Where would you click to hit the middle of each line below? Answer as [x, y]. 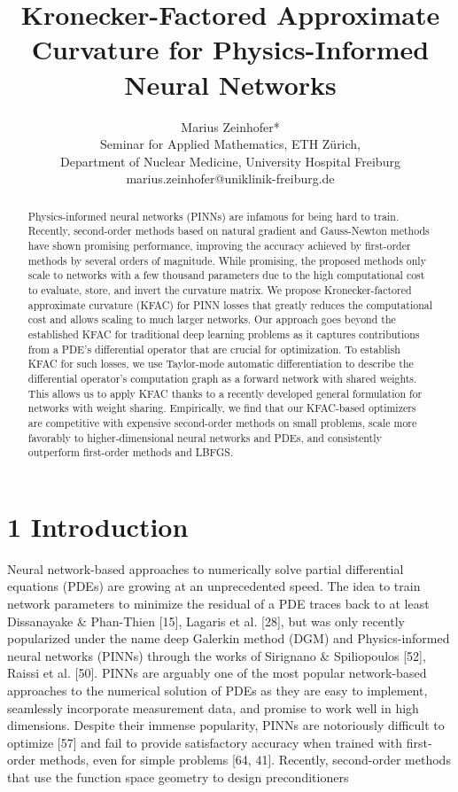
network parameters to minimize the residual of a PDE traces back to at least [218, 603]
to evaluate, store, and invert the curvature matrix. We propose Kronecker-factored [220, 289]
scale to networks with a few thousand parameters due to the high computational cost [226, 275]
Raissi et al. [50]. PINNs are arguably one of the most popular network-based [217, 673]
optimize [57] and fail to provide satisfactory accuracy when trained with [205, 742]
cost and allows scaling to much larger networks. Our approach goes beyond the [212, 319]
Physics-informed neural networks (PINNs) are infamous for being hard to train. [213, 216]
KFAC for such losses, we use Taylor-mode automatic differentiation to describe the [221, 364]
